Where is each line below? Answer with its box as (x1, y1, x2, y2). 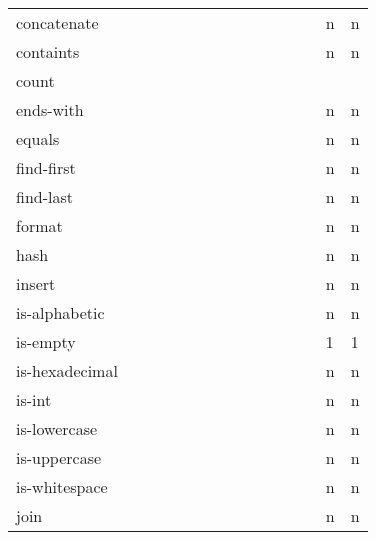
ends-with (16, 98, 84, 121)
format (16, 214, 63, 237)
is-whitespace (16, 475, 108, 498)
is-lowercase (16, 417, 98, 440)
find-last (16, 185, 73, 208)
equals (16, 127, 60, 150)
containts (16, 40, 80, 63)
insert (16, 272, 56, 295)
